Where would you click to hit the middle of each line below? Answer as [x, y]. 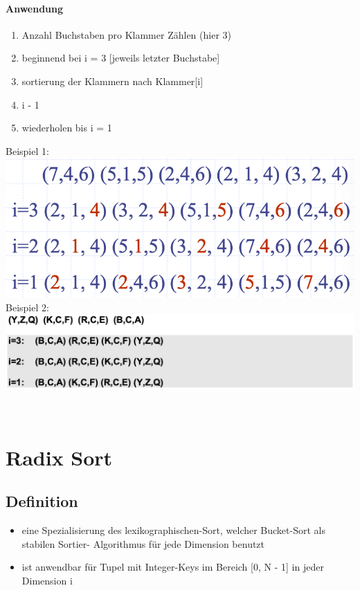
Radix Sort [59, 457]
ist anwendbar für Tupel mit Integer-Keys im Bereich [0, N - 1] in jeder [173, 567]
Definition [42, 501]
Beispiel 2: [27, 307]
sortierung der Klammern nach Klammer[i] [112, 81]
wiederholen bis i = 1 [67, 128]
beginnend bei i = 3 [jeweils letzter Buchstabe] [121, 58]
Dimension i [47, 580]
